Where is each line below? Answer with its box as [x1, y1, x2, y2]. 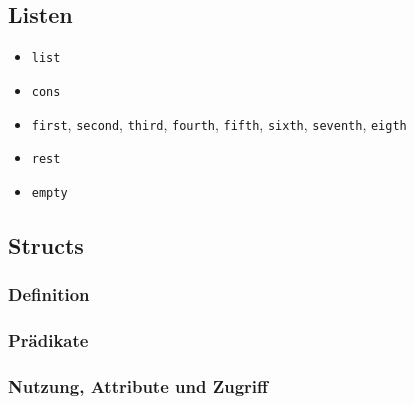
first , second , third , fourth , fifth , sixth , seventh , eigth [31, 113, 407, 134]
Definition [8, 282, 90, 307]
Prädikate [8, 328, 89, 353]
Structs [8, 229, 84, 260]
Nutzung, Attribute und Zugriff [8, 373, 268, 398]
